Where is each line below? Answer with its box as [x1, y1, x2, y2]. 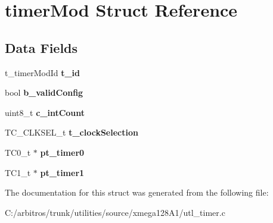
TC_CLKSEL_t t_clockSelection [5, 126, 138, 139]
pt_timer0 [40, 146, 85, 158]
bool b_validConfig [5, 86, 83, 99]
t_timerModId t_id [5, 66, 80, 78]
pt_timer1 [40, 166, 85, 178]
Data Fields [5, 38, 78, 56]
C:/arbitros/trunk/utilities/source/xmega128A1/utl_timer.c [5, 206, 225, 218]
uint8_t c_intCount [5, 106, 85, 118]
